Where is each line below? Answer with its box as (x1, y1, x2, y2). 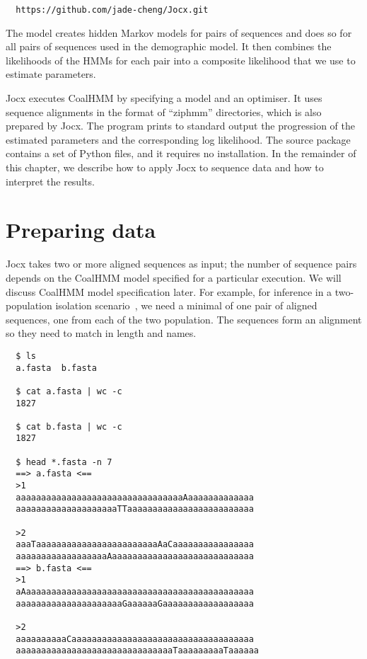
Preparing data (6, 215, 156, 244)
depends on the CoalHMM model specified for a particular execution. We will (6, 270, 342, 285)
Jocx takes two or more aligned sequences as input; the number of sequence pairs (6, 256, 357, 271)
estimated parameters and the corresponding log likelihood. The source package (6, 132, 351, 147)
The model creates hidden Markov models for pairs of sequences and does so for (6, 25, 352, 40)
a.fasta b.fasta (16, 362, 97, 373)
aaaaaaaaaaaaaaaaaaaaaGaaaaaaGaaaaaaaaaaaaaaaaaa (16, 598, 254, 609)
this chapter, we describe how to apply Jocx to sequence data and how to (6, 160, 324, 174)
